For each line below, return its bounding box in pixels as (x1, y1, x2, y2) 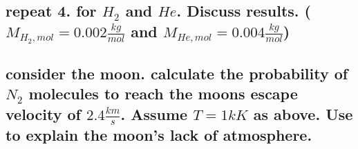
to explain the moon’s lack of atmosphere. (6, 123, 312, 145)
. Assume (120, 103, 188, 124)
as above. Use (253, 103, 353, 124)
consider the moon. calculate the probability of (6, 62, 348, 83)
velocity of (6, 103, 81, 124)
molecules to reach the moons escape (28, 83, 298, 104)
